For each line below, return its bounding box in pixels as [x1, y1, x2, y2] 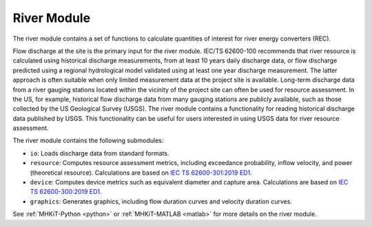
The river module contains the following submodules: [12, 136, 164, 144]
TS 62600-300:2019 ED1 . [30, 188, 103, 196]
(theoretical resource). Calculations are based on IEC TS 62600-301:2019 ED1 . [30, 169, 252, 177]
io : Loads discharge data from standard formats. [30, 149, 169, 158]
